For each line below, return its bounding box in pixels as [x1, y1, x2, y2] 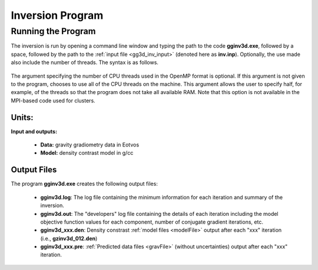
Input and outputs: [11, 128, 58, 135]
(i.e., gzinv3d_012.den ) [40, 235, 98, 242]
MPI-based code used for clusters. [11, 97, 95, 104]
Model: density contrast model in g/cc [40, 149, 134, 156]
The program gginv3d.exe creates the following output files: [11, 180, 158, 188]
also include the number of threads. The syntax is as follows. [11, 59, 159, 66]
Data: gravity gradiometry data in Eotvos [40, 141, 140, 148]
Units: [11, 112, 34, 122]
